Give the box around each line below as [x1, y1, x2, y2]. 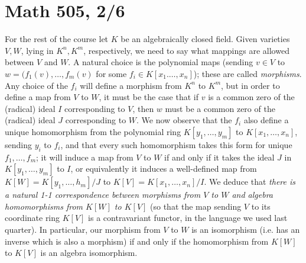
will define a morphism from [80, 79, 182, 91]
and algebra [232, 188, 274, 201]
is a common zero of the [208, 91, 295, 103]
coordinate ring [5, 211, 60, 224]
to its [251, 200, 271, 212]
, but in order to [221, 79, 280, 91]
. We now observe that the [136, 114, 232, 126]
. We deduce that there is [204, 175, 296, 188]
